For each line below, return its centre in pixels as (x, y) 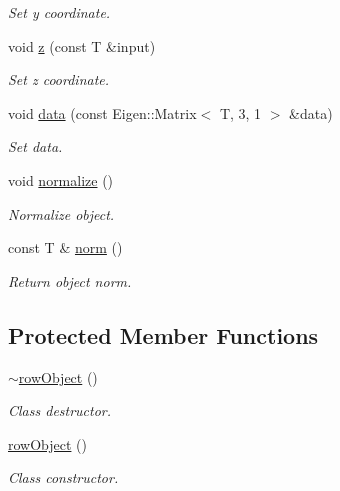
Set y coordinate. (59, 12)
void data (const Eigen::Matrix (102, 112)
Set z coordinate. (59, 79)
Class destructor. (60, 410)
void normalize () (61, 179)
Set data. (35, 146)
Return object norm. (70, 280)
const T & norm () (65, 247)
